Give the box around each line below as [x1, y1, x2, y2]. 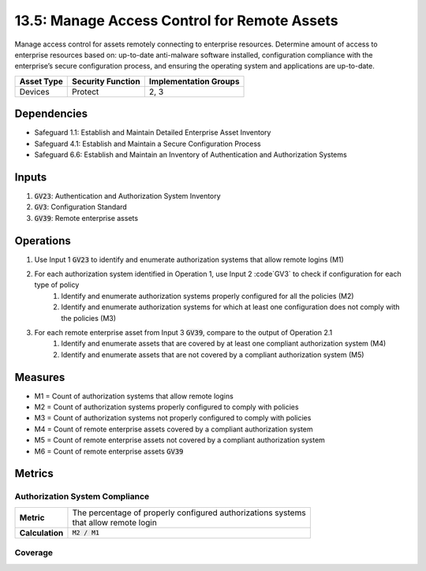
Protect [72, 86, 99, 97]
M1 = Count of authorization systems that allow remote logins [34, 391, 234, 401]
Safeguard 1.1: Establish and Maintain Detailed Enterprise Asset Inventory [34, 128, 271, 137]
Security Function [72, 76, 141, 87]
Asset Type [19, 76, 63, 87]
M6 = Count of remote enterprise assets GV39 [34, 446, 184, 456]
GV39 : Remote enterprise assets [34, 213, 138, 222]
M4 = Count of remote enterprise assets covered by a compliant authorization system [34, 424, 313, 434]
